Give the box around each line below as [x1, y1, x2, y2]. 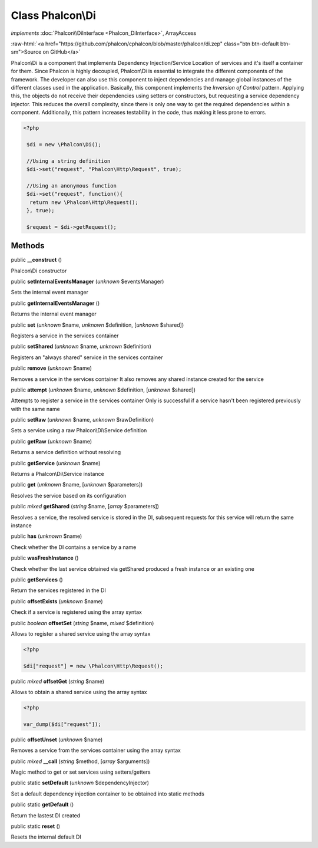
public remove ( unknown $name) [11, 364, 92, 372]
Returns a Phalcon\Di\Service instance [11, 471, 104, 478]
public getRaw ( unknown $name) [11, 438, 92, 445]
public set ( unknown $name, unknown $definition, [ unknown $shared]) [11, 321, 184, 328]
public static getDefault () [11, 801, 74, 808]
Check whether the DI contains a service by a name [11, 543, 137, 551]
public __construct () [11, 257, 62, 264]
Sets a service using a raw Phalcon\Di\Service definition [11, 427, 147, 434]
